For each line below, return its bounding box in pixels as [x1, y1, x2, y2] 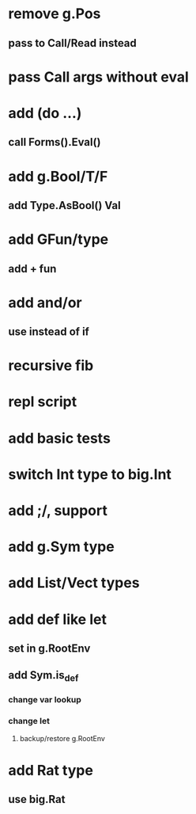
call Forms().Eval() [8, 135, 101, 149]
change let [8, 716, 50, 727]
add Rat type [8, 761, 93, 779]
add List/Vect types [8, 574, 140, 592]
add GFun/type [8, 230, 109, 249]
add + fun [8, 262, 57, 276]
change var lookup [8, 694, 81, 706]
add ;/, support [8, 502, 108, 519]
